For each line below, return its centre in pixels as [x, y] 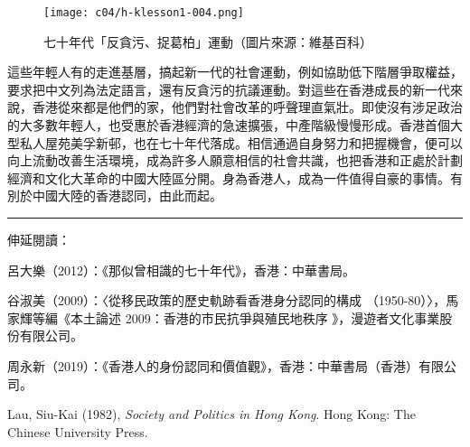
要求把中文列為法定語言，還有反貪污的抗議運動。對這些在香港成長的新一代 [229, 89]
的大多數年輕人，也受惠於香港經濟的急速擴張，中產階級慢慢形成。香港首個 [229, 125]
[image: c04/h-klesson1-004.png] [144, 13]
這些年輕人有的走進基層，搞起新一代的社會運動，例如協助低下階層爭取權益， [235, 72]
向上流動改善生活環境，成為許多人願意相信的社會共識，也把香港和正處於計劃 [235, 160]
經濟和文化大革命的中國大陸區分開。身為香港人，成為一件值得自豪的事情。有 [235, 177]
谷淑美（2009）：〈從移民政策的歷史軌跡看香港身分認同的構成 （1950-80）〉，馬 [233, 300]
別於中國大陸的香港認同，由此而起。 [115, 196]
